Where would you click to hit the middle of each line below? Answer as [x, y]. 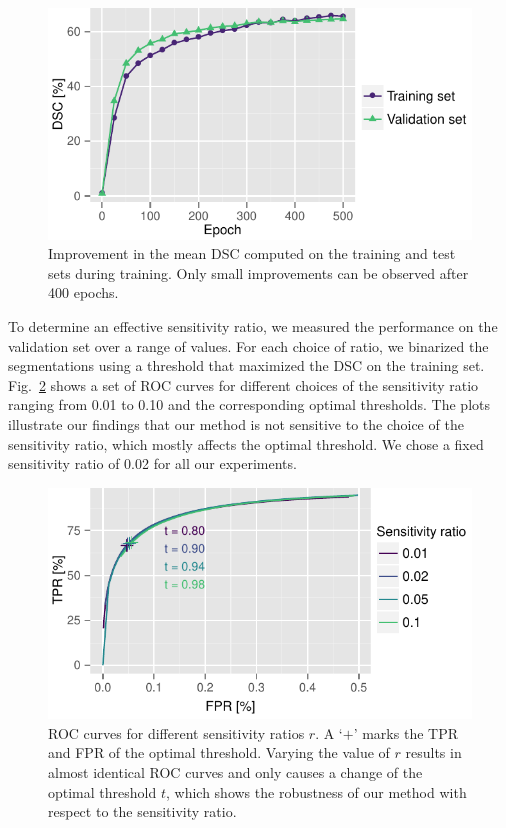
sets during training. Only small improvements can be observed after [258, 272]
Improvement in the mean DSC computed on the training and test [252, 253]
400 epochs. [83, 292]
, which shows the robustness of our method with [316, 791]
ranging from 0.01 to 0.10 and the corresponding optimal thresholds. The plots [249, 404]
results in [433, 752]
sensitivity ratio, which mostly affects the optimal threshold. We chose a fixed [246, 443]
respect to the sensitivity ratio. [142, 811]
